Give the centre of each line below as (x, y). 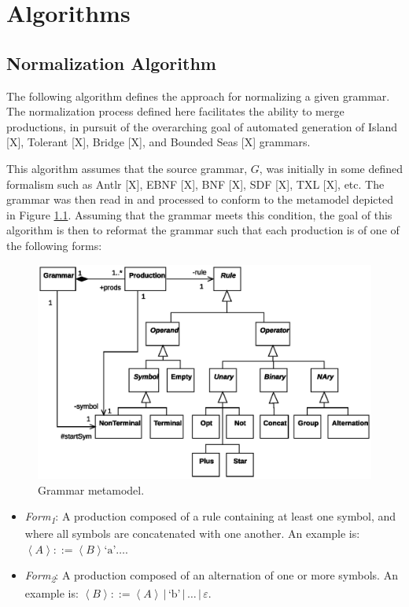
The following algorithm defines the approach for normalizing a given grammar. (198, 96)
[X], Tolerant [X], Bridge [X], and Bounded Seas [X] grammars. (158, 142)
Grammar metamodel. (91, 489)
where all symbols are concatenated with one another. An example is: (192, 533)
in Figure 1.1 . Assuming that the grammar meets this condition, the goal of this (199, 214)
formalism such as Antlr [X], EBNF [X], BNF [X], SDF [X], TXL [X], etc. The (195, 184)
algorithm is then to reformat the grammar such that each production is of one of (203, 230)
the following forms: (54, 245)
